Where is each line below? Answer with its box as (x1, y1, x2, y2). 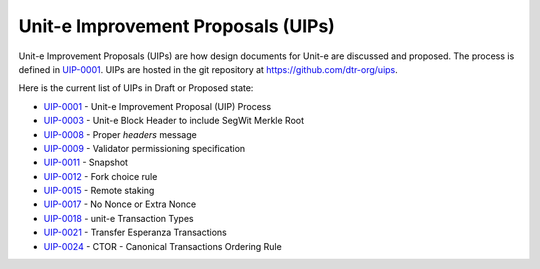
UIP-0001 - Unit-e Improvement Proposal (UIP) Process (43, 100, 272, 112)
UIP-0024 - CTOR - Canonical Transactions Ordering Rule (43, 240, 282, 252)
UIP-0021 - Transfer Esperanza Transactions (43, 226, 227, 239)
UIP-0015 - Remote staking (43, 185, 155, 197)
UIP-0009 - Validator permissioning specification (43, 142, 246, 154)
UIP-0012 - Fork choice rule (43, 170, 158, 182)
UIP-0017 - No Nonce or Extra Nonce (43, 198, 197, 210)
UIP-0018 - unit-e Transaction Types (43, 212, 194, 224)
